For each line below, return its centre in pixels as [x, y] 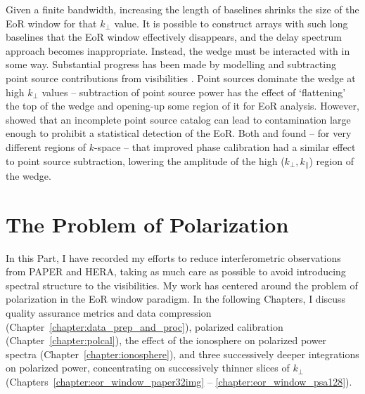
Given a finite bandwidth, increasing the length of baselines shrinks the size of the [182, 9]
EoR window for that [51, 23]
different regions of [46, 146]
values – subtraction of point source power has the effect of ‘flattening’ [194, 92]
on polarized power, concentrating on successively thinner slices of [148, 368]
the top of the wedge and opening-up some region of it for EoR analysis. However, [182, 106]
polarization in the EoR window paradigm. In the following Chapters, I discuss [176, 299]
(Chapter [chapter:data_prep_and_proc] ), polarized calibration [145, 326]
